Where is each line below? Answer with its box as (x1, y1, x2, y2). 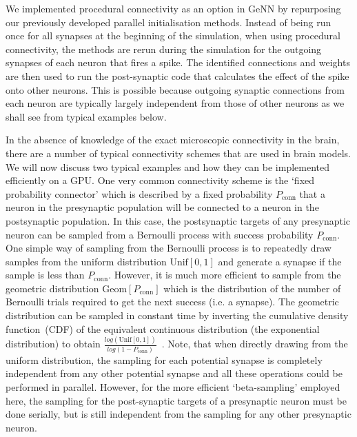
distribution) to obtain (6, 336, 101, 351)
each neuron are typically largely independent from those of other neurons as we (6, 96, 345, 110)
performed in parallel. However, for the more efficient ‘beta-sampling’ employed (6, 380, 340, 394)
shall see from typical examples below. (6, 109, 167, 123)
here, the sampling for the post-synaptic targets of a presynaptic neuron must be (6, 393, 347, 407)
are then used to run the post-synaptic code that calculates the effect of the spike (6, 68, 349, 83)
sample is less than (6, 267, 85, 282)
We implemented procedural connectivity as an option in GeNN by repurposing (6, 1, 341, 15)
